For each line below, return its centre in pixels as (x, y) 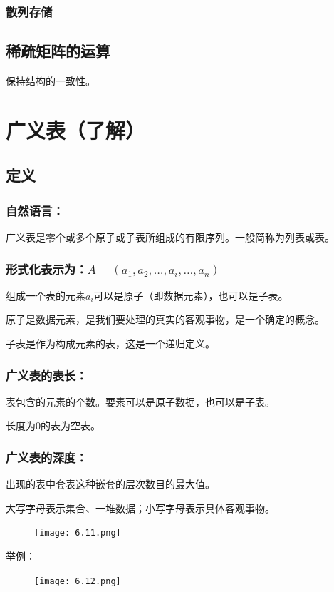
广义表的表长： (47, 375)
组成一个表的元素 (46, 295)
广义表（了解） (76, 129)
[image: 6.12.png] (78, 581)
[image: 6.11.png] (78, 533)
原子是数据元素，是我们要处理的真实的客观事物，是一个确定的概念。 (165, 319)
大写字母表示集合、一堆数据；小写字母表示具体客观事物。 (140, 507)
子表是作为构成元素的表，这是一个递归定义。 (110, 343)
